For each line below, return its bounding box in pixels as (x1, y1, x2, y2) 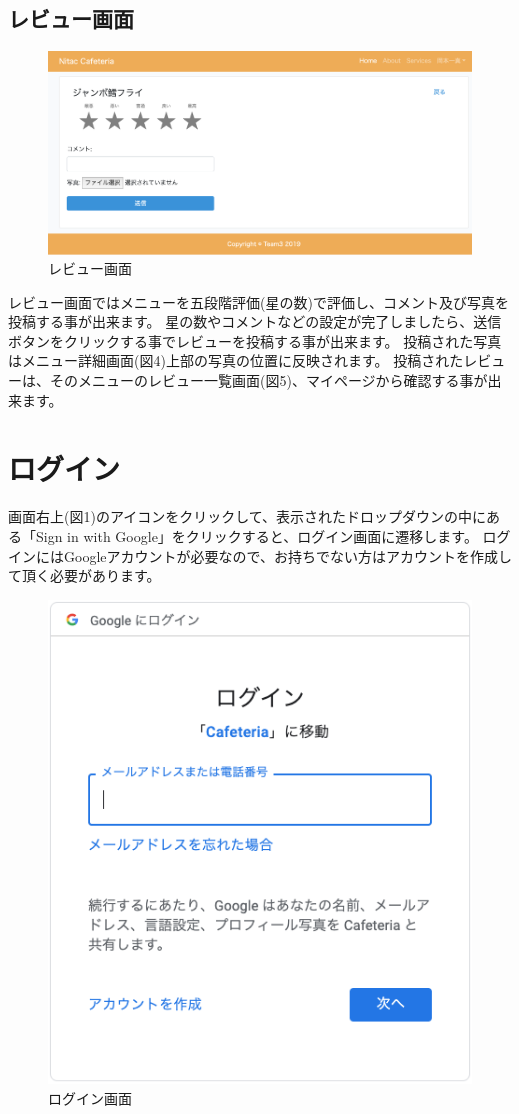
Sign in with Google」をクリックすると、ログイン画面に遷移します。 (35, 525, 478, 546)
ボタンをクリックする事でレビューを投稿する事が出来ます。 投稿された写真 (8, 330, 502, 351)
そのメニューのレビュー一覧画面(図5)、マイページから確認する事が (49, 370, 488, 391)
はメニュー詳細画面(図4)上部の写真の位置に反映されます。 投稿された (8, 350, 464, 371)
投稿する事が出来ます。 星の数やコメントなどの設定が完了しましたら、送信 (8, 311, 502, 332)
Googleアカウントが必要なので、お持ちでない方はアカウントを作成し (63, 545, 512, 566)
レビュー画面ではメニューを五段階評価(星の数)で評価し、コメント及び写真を (8, 291, 509, 312)
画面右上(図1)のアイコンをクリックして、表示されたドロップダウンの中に (8, 506, 487, 527)
